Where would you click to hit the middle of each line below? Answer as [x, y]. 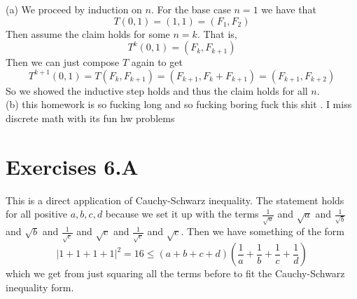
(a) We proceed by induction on [74, 9]
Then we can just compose [63, 62]
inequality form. [40, 287]
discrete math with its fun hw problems [90, 118]
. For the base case [191, 9]
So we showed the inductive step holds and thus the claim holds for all [157, 90]
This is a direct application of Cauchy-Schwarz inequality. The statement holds [175, 200]
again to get [157, 62]
